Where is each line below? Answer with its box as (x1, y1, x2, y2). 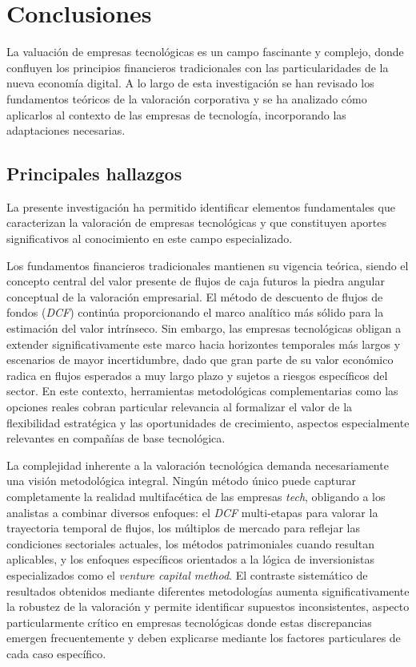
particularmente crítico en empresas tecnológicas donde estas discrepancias (6, 613, 372, 630)
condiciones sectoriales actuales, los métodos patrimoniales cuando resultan (6, 535, 374, 552)
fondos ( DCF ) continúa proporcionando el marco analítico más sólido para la (6, 304, 384, 321)
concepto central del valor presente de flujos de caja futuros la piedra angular (6, 273, 385, 289)
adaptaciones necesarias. (6, 122, 126, 139)
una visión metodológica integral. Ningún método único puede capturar (6, 472, 356, 489)
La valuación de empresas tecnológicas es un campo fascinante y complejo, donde (6, 43, 404, 60)
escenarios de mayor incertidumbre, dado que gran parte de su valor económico (6, 351, 394, 368)
